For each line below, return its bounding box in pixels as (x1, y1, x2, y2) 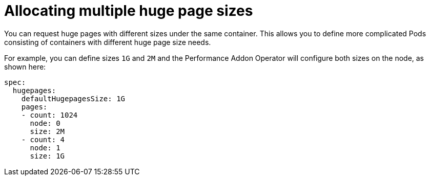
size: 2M (30, 127, 65, 136)
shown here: (4, 62, 46, 71)
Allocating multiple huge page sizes (4, 2, 253, 19)
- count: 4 (21, 135, 65, 144)
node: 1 (30, 143, 60, 152)
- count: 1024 (21, 110, 78, 119)
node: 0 (30, 119, 60, 127)
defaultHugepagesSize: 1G (21, 94, 126, 103)
